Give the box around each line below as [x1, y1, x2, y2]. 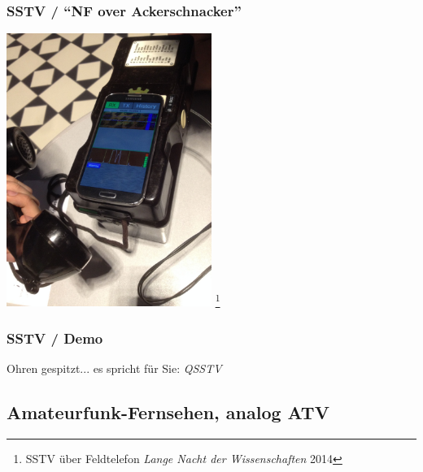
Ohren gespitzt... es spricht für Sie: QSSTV [7, 360, 222, 377]
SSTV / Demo [7, 327, 103, 348]
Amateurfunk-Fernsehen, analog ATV [7, 400, 329, 425]
